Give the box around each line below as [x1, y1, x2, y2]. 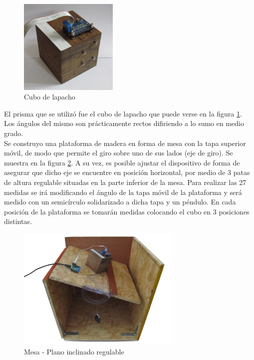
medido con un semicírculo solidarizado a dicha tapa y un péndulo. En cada [4, 196, 236, 207]
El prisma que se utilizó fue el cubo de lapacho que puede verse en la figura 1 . [4, 108, 242, 118]
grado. [4, 128, 23, 138]
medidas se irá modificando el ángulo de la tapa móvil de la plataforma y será [4, 186, 242, 197]
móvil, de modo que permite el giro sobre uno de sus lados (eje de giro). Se [4, 147, 233, 158]
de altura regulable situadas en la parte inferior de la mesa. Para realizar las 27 [4, 177, 247, 187]
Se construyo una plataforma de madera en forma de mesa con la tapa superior [4, 137, 246, 148]
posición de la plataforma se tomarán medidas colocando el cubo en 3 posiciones [4, 206, 250, 216]
